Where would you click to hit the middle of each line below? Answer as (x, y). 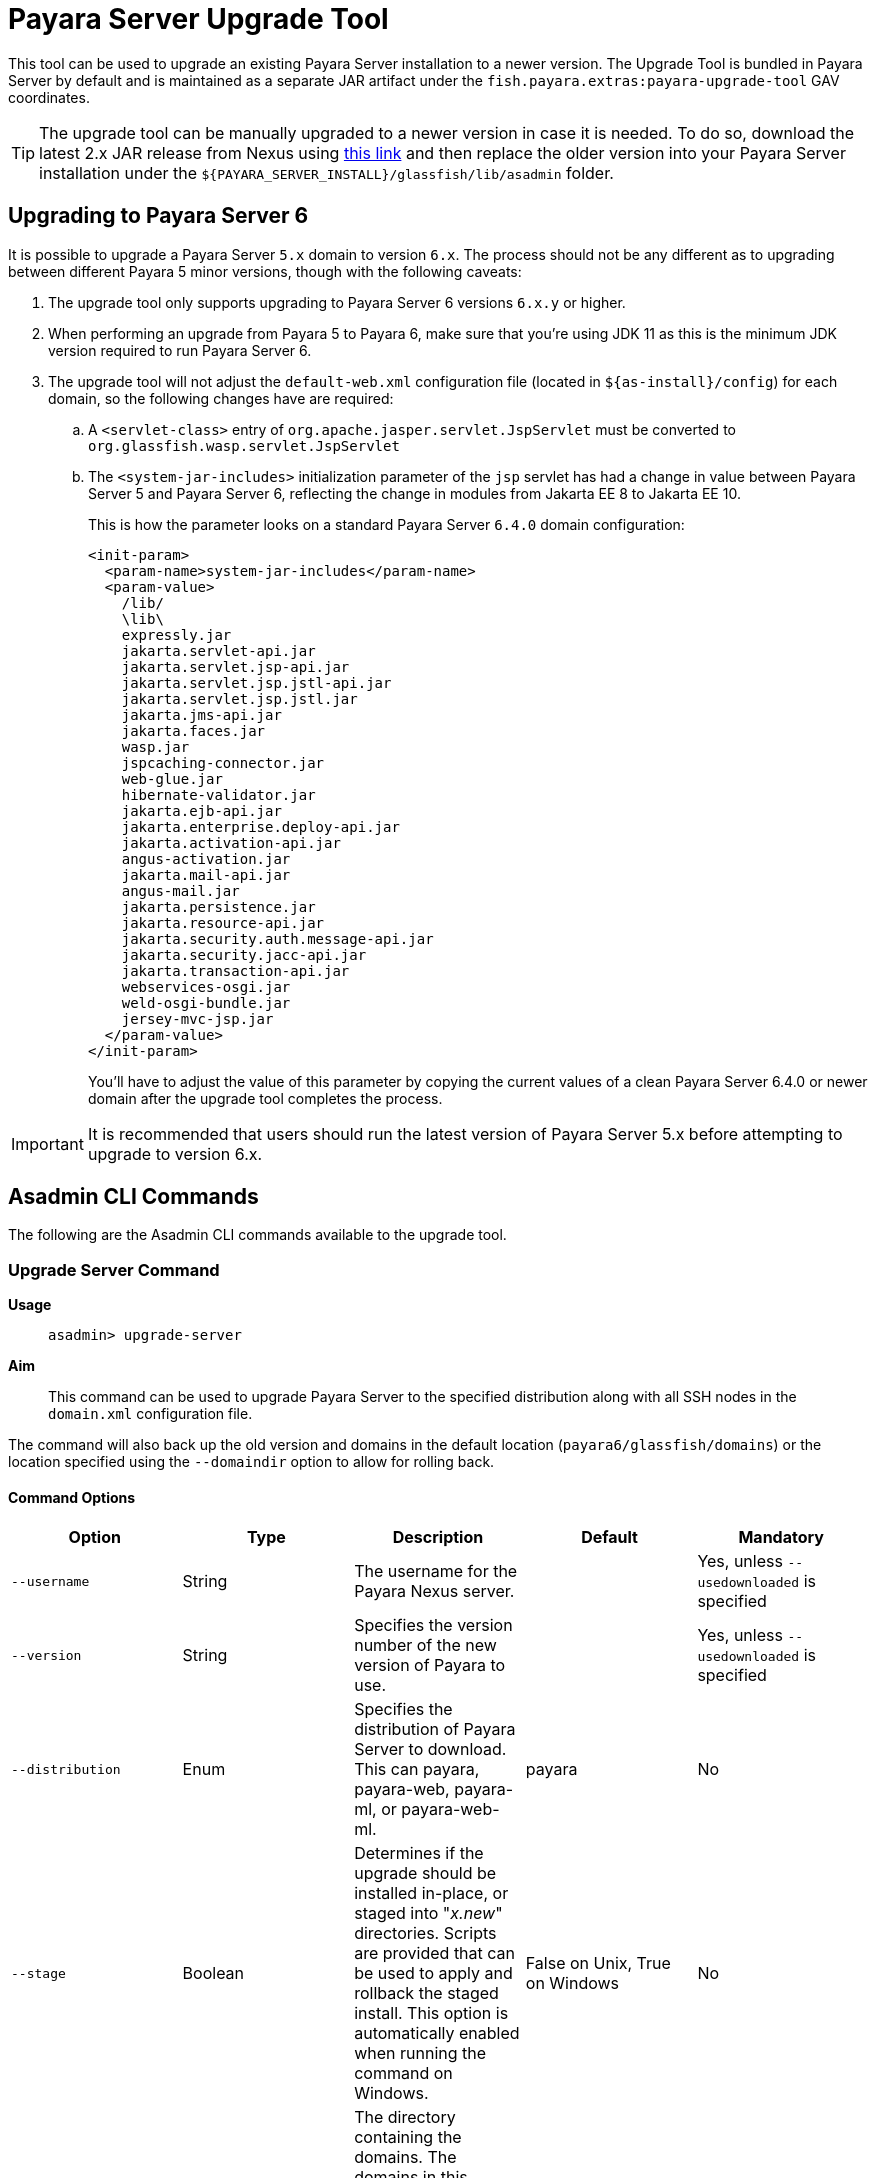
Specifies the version (433, 1625)
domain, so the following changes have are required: (221, 398)
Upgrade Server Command (114, 1269)
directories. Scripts (425, 1933)
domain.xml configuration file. (150, 1414)
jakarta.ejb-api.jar (201, 810)
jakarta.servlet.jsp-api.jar (235, 666)
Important (47, 1143)
